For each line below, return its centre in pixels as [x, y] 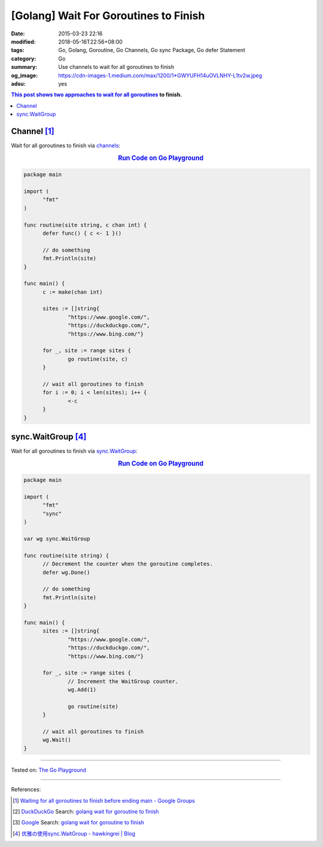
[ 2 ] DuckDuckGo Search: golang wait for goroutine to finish [86, 811]
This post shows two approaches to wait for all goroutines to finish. [97, 95]
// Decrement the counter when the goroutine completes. [128, 564]
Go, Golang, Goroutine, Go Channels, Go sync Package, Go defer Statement [152, 50]
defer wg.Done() [66, 572]
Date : [18, 34]
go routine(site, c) [98, 359]
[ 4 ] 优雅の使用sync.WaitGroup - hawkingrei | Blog [74, 833]
